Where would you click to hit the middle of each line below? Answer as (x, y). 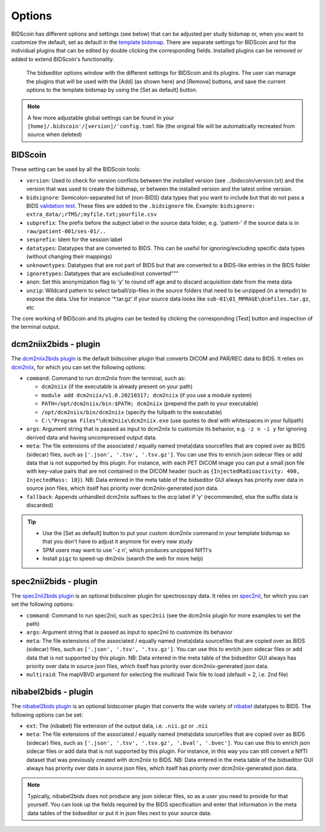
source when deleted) (55, 135)
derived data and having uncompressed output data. (91, 437)
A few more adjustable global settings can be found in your (101, 117)
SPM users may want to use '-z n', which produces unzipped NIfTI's (127, 550)
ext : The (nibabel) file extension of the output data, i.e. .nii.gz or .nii (117, 726)
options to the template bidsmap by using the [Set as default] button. (112, 89)
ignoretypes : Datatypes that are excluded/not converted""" (103, 274)
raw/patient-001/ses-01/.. (66, 232)
